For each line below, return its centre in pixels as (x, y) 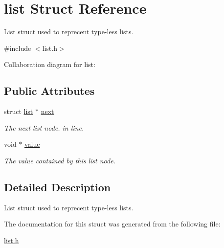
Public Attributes (49, 91)
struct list (19, 111)
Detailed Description (57, 187)
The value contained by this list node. (60, 160)
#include (18, 48)
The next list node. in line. (44, 127)
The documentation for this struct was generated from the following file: (112, 224)
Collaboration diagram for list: (50, 64)
